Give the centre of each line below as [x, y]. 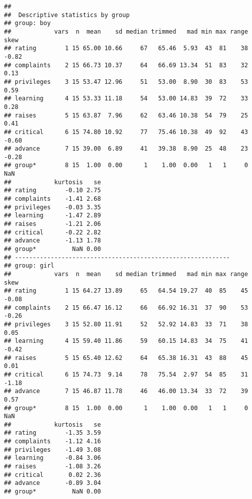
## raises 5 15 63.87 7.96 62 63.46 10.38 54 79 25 [126, 115]
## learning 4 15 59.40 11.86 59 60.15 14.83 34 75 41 [126, 341]
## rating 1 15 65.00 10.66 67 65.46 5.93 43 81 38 [126, 48]
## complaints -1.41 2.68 [53, 199]
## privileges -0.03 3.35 [53, 207]
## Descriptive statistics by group [67, 15]
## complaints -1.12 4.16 [53, 442]
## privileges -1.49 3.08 [53, 450]
